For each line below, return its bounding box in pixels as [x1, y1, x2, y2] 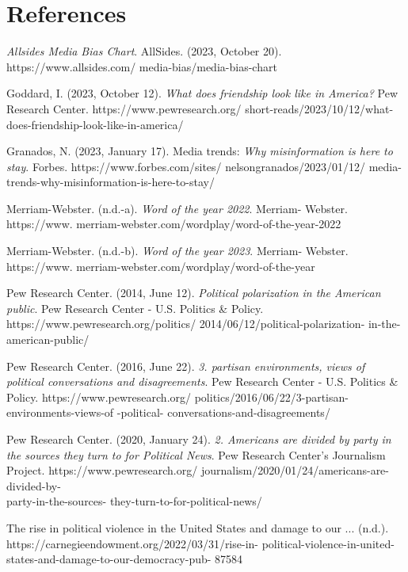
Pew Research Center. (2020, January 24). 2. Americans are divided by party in [6, 431, 391, 447]
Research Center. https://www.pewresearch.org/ [6, 100, 242, 116]
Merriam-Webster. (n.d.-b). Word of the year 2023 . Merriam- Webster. [6, 242, 349, 259]
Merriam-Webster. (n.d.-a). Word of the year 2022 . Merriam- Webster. [6, 200, 348, 216]
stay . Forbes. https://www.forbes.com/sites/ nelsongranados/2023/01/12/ [6, 158, 365, 174]
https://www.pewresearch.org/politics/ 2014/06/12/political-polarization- [6, 315, 365, 332]
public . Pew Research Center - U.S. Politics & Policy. [6, 299, 264, 316]
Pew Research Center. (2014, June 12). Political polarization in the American [6, 284, 381, 301]
